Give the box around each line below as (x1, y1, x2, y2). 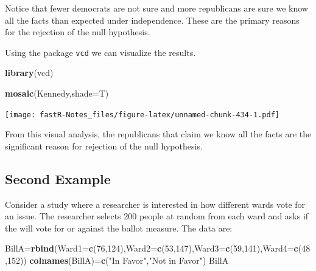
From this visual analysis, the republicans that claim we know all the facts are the (5, 128, 312, 140)
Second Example (5, 169, 111, 188)
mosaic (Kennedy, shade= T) (5, 87, 109, 100)
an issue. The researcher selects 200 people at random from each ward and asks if (5, 210, 309, 222)
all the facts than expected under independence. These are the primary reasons (5, 13, 300, 26)
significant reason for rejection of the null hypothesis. (5, 139, 203, 152)
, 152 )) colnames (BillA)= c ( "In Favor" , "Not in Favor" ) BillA (5, 254, 229, 267)
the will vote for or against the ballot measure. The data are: (5, 221, 233, 234)
